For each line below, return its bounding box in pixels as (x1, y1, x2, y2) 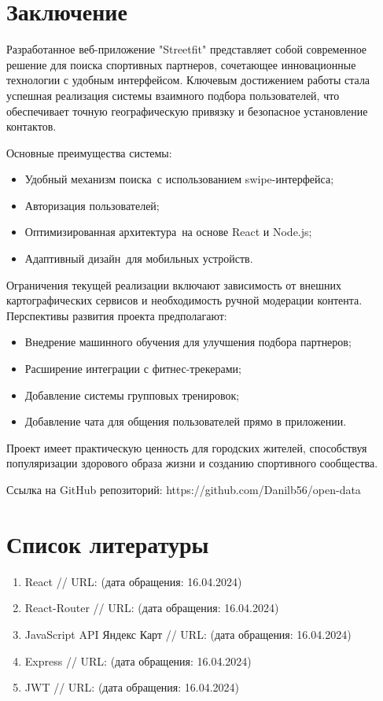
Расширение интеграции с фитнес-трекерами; (24, 360, 241, 377)
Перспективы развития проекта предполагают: (6, 307, 227, 323)
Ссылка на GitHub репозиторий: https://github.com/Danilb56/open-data (6, 481, 361, 497)
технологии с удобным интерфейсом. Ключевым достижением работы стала (6, 72, 370, 88)
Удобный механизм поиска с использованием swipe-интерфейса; (24, 171, 334, 187)
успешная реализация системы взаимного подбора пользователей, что (6, 87, 340, 103)
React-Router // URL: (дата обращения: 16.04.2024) (24, 600, 279, 616)
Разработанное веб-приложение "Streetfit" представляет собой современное (6, 41, 367, 57)
